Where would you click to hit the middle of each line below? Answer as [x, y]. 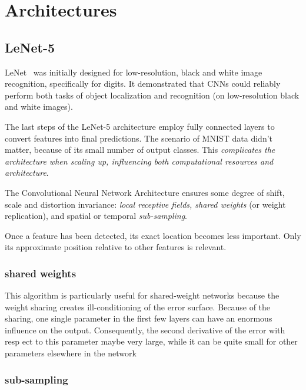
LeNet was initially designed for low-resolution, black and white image [134, 72]
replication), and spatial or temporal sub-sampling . [96, 216]
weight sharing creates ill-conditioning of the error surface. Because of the [138, 307]
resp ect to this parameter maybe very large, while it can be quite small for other [151, 341]
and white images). [39, 106]
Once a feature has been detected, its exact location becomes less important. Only [153, 235]
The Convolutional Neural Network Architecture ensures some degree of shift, [145, 192]
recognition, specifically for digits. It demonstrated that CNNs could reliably [143, 83]
